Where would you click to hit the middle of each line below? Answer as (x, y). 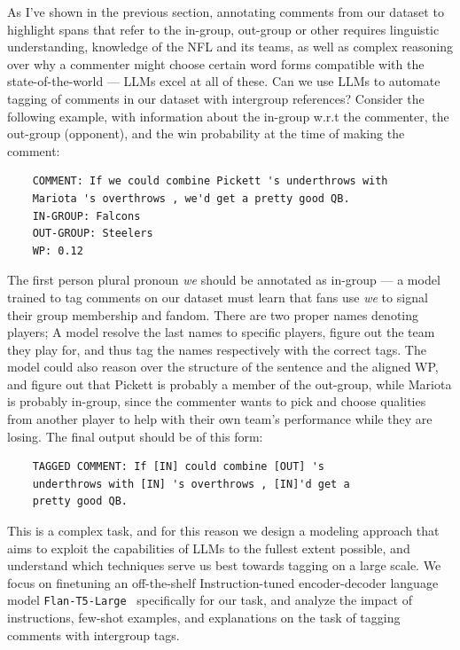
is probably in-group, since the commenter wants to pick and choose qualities (217, 401)
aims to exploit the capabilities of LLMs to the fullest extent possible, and (209, 548)
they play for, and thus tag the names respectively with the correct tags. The (217, 349)
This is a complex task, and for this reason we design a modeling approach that (223, 531)
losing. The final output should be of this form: (135, 436)
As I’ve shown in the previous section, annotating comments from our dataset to (226, 12)
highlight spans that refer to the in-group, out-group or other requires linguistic (223, 29)
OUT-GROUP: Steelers (93, 234)
